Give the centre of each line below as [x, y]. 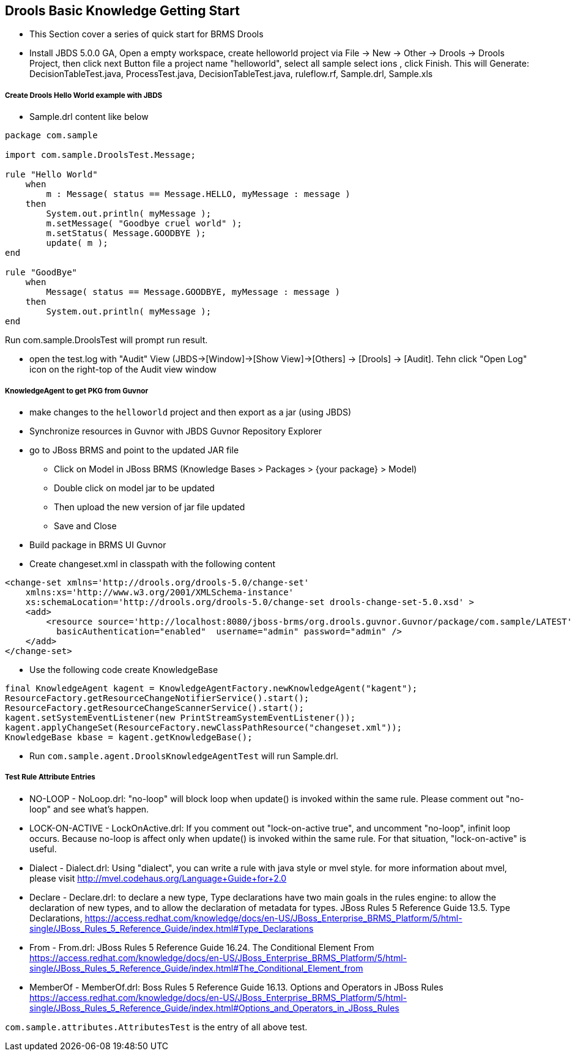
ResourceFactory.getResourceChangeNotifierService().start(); [157, 698]
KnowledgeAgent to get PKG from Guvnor [77, 391]
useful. [43, 849]
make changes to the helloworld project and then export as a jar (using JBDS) [191, 412]
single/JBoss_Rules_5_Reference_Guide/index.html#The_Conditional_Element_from [196, 968]
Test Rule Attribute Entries [50, 777]
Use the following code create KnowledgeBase [124, 669]
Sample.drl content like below [89, 117]
